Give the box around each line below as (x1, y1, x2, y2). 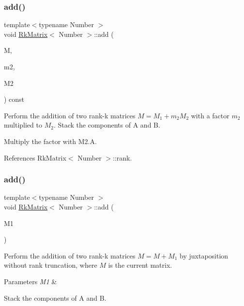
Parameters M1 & (4, 276, 57, 286)
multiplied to (4, 120, 42, 130)
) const (4, 94, 25, 104)
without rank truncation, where (4, 260, 97, 270)
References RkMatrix (4, 152, 66, 162)
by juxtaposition (180, 250, 229, 260)
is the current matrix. (108, 260, 172, 270)
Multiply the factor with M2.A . (4, 136, 97, 146)
